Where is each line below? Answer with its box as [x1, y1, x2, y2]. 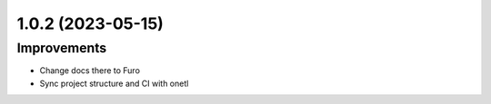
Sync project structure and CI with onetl [39, 78, 189, 89]
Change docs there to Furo [39, 65, 141, 76]
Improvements [16, 40, 107, 56]
